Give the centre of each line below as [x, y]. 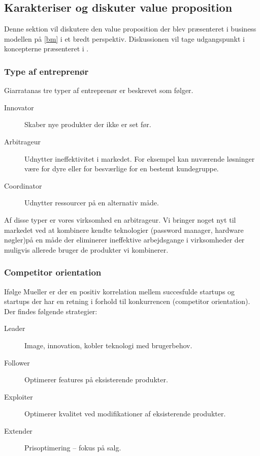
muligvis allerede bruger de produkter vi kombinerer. [86, 249]
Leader [15, 328]
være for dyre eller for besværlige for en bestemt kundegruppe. [122, 169]
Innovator [19, 107]
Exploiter [19, 396]
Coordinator [23, 185]
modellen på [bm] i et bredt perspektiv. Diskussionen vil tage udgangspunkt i [124, 38]
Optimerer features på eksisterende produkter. [96, 379]
